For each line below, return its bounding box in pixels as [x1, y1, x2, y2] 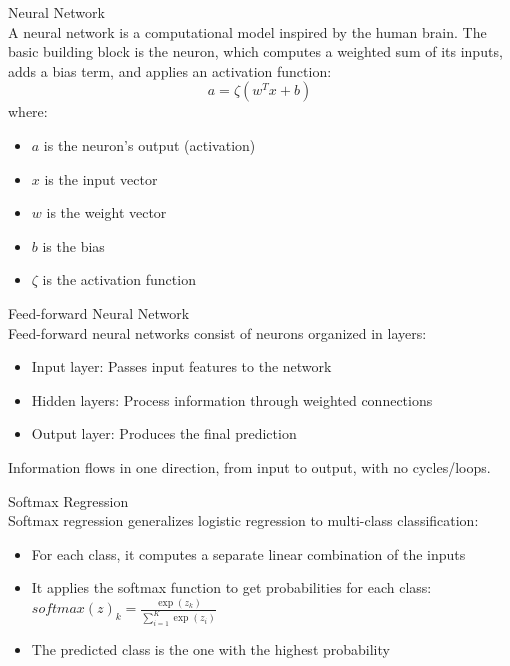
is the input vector [44, 168, 158, 189]
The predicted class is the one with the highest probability [31, 639, 390, 660]
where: [8, 101, 48, 122]
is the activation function [42, 269, 196, 290]
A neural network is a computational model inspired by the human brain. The [8, 21, 487, 42]
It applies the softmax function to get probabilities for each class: [31, 577, 432, 598]
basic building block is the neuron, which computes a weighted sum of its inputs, [8, 41, 503, 62]
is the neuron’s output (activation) [43, 134, 256, 155]
